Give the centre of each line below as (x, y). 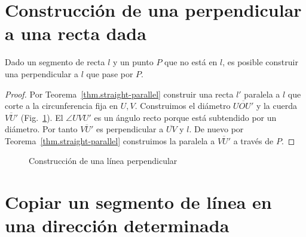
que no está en (191, 62)
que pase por (110, 73)
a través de (253, 140)
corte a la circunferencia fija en (62, 106)
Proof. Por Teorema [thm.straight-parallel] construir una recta (119, 94)
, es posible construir (260, 62)
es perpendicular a (130, 129)
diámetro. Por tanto (41, 129)
